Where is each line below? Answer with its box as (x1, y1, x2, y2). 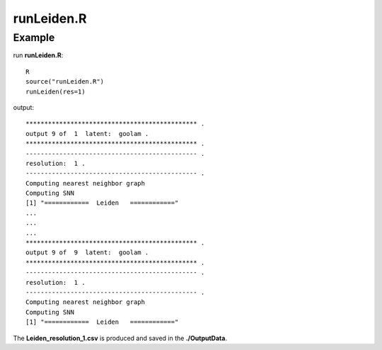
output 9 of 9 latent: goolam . (25, 249, 149, 256)
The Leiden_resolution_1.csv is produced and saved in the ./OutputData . (13, 334, 228, 342)
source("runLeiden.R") (25, 78, 105, 86)
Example (13, 31, 55, 44)
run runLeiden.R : (13, 51, 64, 60)
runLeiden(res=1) (25, 87, 86, 96)
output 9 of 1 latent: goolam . (25, 130, 149, 137)
